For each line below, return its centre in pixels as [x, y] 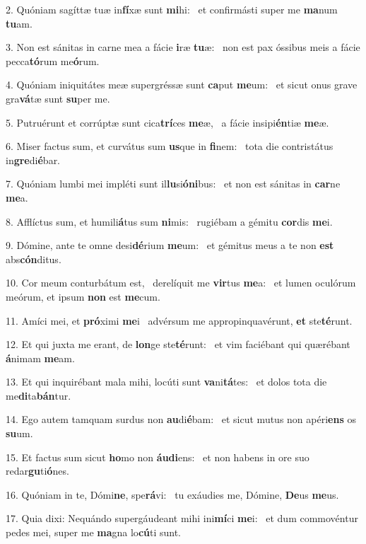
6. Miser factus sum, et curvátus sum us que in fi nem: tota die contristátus [170, 146]
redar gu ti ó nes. [37, 471]
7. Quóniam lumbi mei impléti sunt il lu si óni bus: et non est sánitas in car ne [173, 184]
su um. [19, 433]
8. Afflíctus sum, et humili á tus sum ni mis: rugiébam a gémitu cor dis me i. [169, 221]
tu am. [19, 23]
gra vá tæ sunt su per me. [58, 98]
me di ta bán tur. [39, 395]
